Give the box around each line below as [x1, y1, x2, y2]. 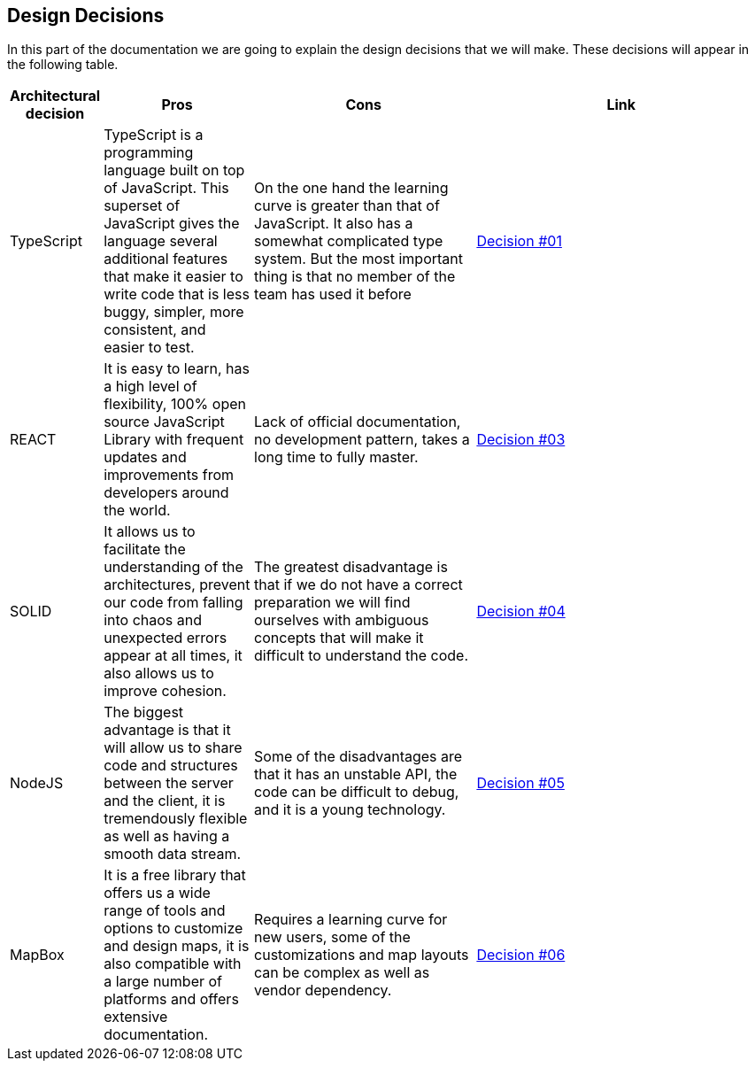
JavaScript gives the [104, 214, 240, 233]
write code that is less [104, 285, 250, 304]
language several [104, 232, 218, 251]
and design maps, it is [104, 937, 250, 956]
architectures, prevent [104, 576, 250, 594]
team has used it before [254, 285, 412, 304]
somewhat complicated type [254, 232, 443, 251]
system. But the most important [254, 250, 463, 268]
